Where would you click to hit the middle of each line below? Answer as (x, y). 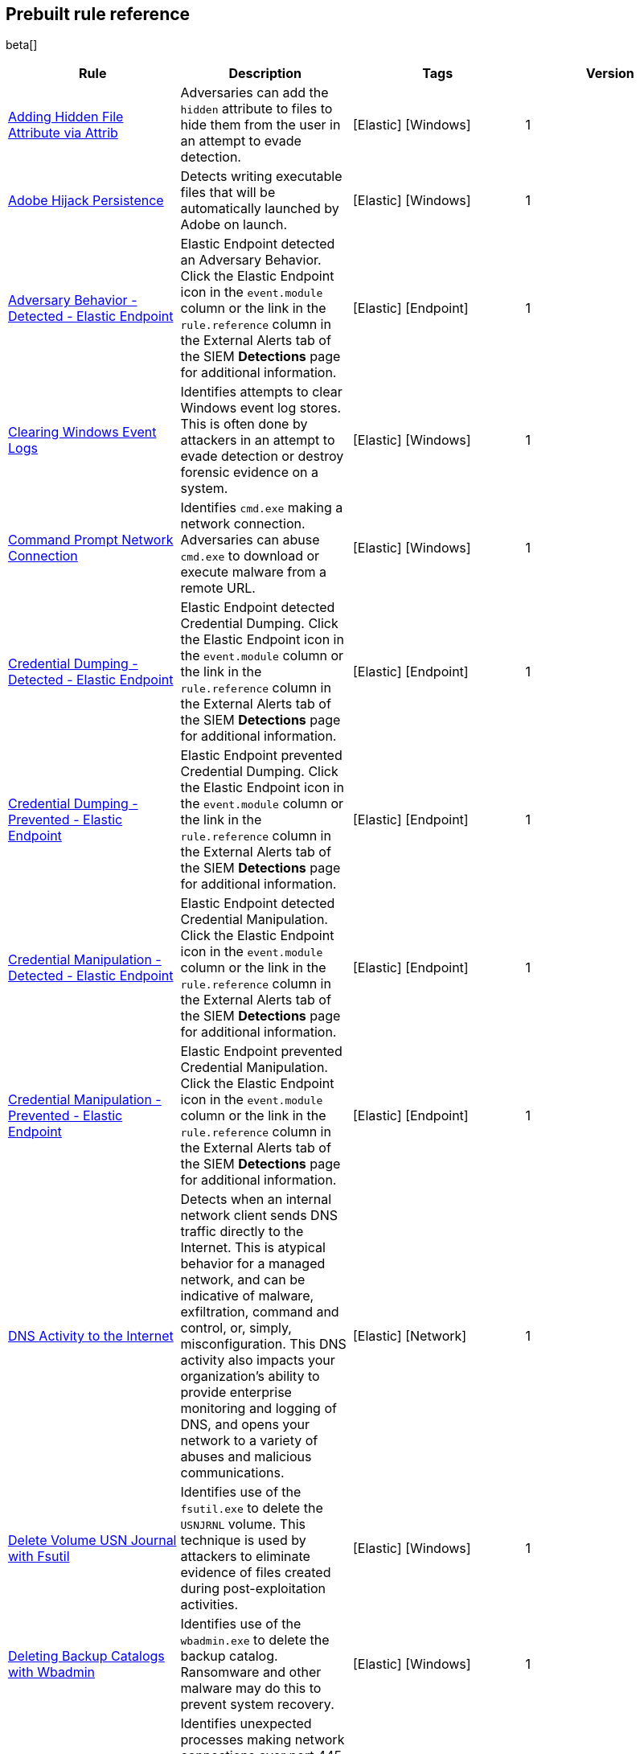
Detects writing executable (261, 177)
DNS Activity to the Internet (91, 1336)
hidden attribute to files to (256, 109)
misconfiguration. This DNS (263, 1344)
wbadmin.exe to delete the (255, 1640)
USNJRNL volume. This (243, 1524)
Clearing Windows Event (82, 432)
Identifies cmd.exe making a (262, 508)
